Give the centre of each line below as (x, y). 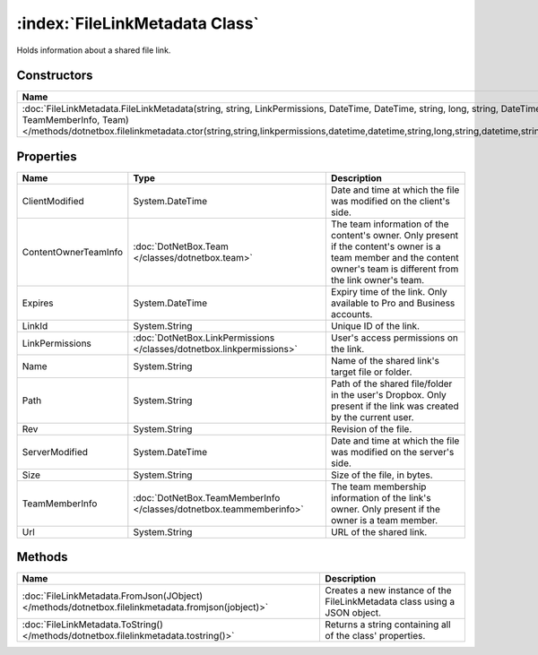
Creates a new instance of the (388, 590)
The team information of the (390, 224)
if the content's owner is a (386, 246)
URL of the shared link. (379, 531)
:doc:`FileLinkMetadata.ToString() (92, 625)
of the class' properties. (375, 636)
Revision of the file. (371, 428)
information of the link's (381, 497)
